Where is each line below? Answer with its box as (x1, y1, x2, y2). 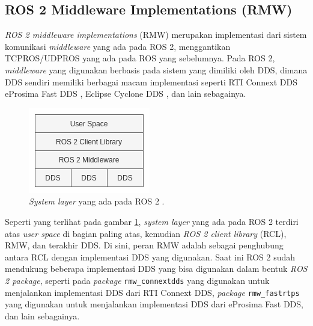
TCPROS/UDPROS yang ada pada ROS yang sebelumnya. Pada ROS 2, (5, 52, 275, 64)
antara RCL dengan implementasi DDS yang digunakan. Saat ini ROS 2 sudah (5, 250, 296, 263)
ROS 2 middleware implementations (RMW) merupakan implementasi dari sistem (5, 28, 307, 41)
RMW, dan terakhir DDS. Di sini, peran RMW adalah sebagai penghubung (5, 239, 284, 251)
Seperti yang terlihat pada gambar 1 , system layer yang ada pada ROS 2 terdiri (5, 215, 299, 227)
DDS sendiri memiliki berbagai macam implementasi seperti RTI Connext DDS (5, 75, 298, 88)
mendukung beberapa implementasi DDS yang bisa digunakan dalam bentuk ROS (5, 262, 308, 275)
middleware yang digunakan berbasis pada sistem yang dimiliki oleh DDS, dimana (5, 63, 308, 76)
